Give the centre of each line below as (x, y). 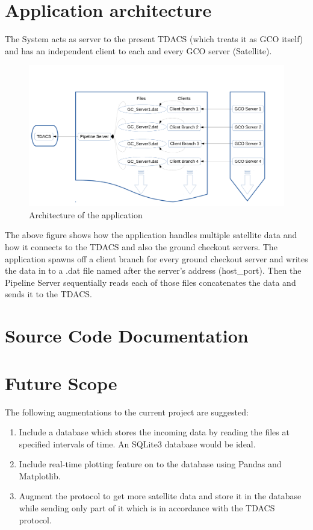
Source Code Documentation (127, 336)
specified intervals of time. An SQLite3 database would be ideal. (137, 443)
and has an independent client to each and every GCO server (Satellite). (138, 50)
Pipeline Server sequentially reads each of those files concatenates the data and (150, 282)
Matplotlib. (40, 475)
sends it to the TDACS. (48, 294)
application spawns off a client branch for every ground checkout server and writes (156, 258)
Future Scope (61, 383)
